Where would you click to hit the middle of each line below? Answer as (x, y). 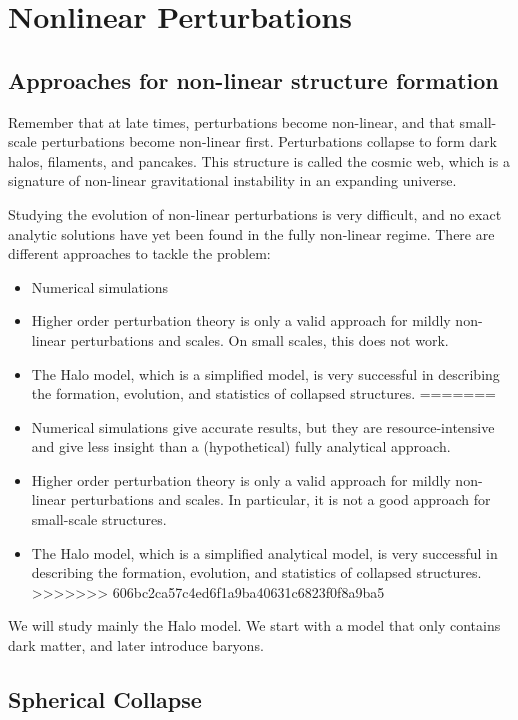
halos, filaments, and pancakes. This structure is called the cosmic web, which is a (259, 160)
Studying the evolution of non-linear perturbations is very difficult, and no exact (255, 213)
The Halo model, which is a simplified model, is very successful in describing (265, 373)
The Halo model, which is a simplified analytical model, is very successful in (264, 552)
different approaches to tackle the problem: (139, 253)
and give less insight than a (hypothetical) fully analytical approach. (241, 446)
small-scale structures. (99, 519)
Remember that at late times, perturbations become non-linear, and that (231, 121)
